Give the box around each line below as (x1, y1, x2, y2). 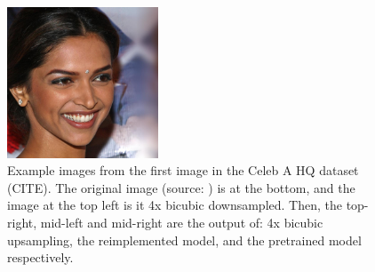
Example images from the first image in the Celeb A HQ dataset (7, 161, 359, 180)
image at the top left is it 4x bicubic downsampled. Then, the (7, 196, 342, 214)
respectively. (7, 248, 74, 267)
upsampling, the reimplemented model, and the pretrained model (7, 230, 362, 249)
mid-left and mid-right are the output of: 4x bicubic (40, 212, 323, 231)
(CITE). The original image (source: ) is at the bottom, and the (7, 178, 355, 196)
